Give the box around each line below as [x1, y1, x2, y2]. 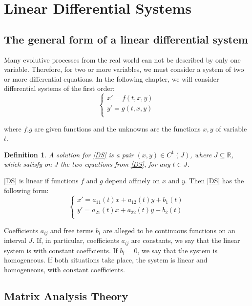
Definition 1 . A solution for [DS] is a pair [4, 149, 134, 159]
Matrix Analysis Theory [4, 288, 128, 303]
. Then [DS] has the [185, 175, 244, 185]
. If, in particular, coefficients [32, 235, 119, 245]
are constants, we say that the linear [131, 235, 240, 245]
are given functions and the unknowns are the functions [34, 123, 201, 133]
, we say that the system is [137, 245, 217, 255]
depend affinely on [105, 175, 160, 185]
